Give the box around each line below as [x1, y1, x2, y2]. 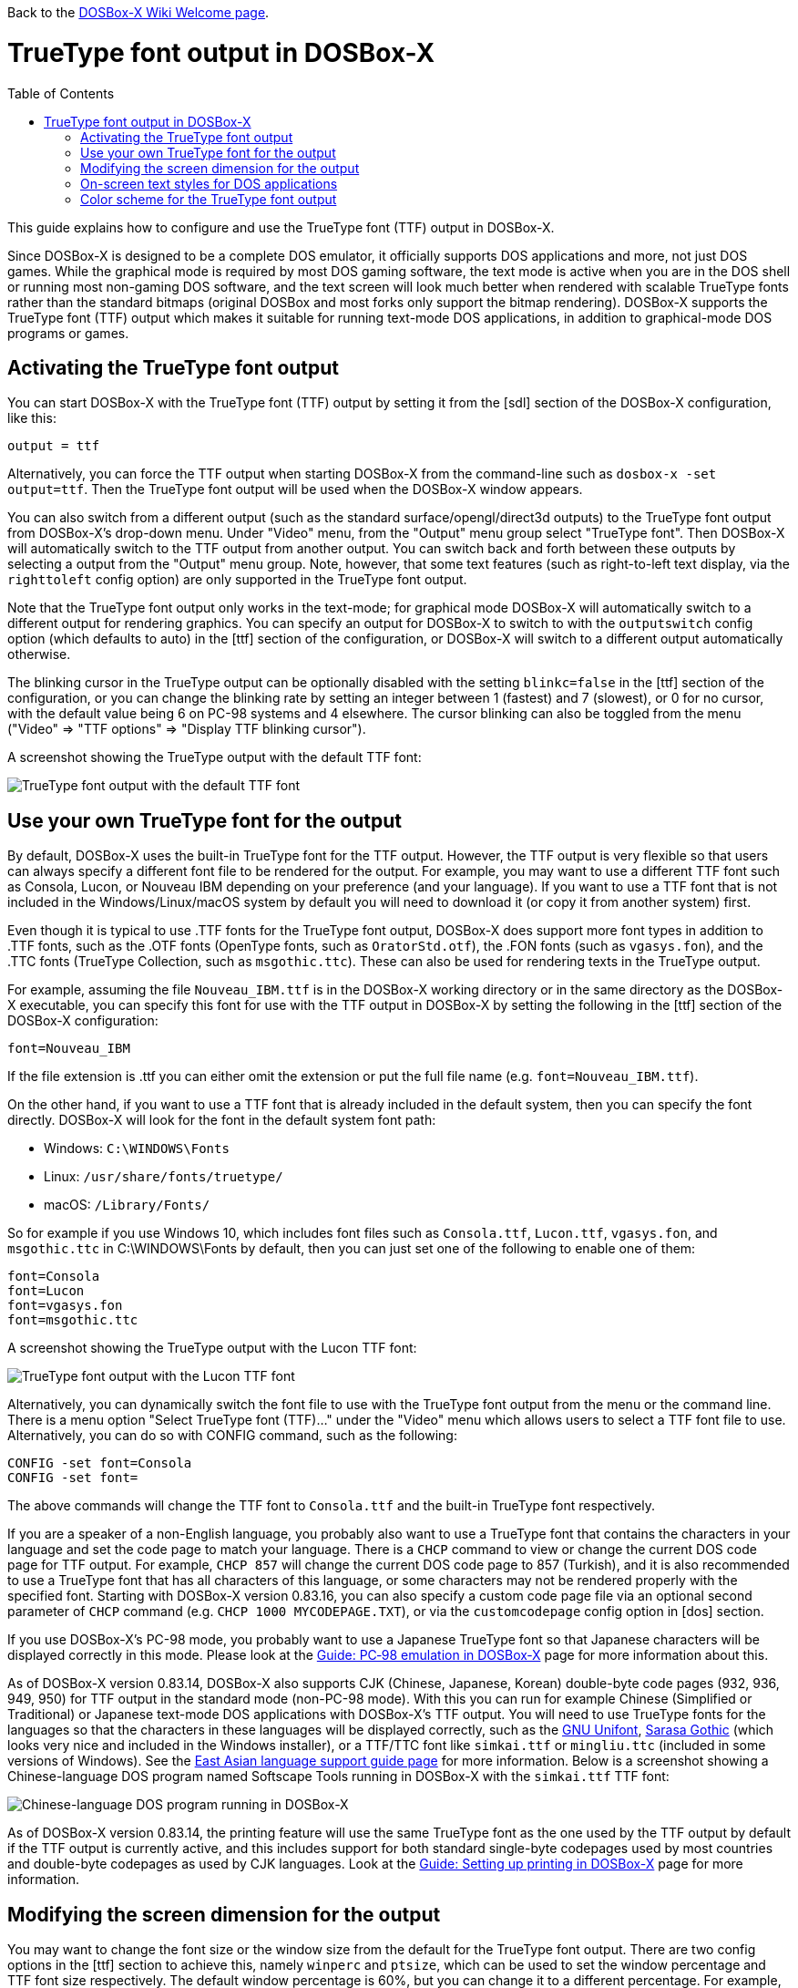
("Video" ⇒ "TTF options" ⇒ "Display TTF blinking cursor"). [7, 721, 366, 737]
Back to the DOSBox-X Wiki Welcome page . [7, 5, 270, 20]
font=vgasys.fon [7, 1298, 123, 1313]
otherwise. [7, 646, 71, 663]
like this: [7, 410, 56, 427]
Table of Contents [7, 85, 115, 101]
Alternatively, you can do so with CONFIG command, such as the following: [7, 1427, 457, 1444]
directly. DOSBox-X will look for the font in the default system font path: [7, 1112, 436, 1128]
